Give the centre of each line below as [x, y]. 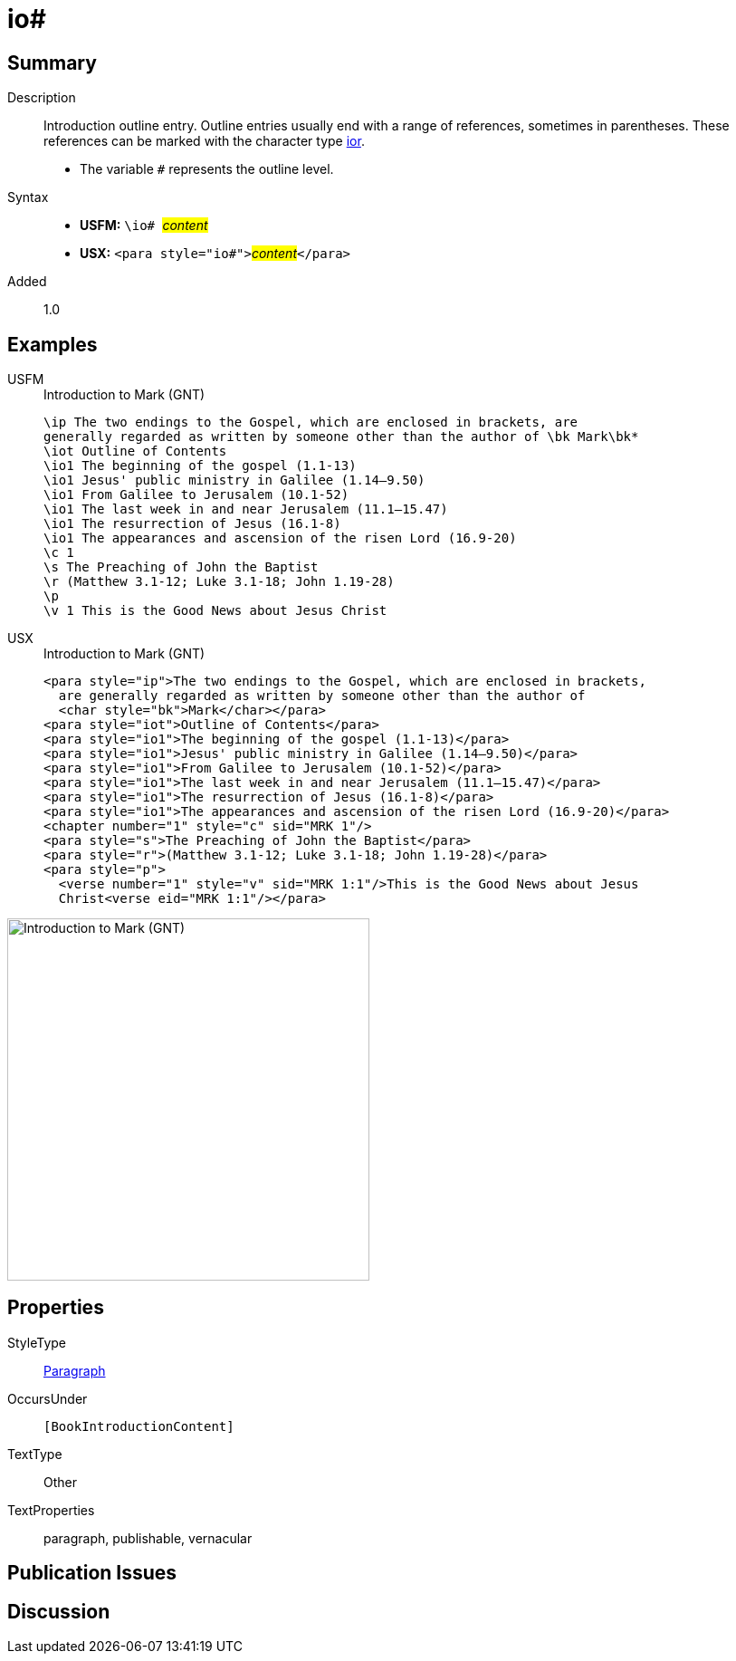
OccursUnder [48, 1398]
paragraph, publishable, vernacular [148, 1538]
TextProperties [51, 1510]
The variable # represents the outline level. [207, 169]
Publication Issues [92, 1573]
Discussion [59, 1611]
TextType [35, 1454]
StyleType [37, 1342]
